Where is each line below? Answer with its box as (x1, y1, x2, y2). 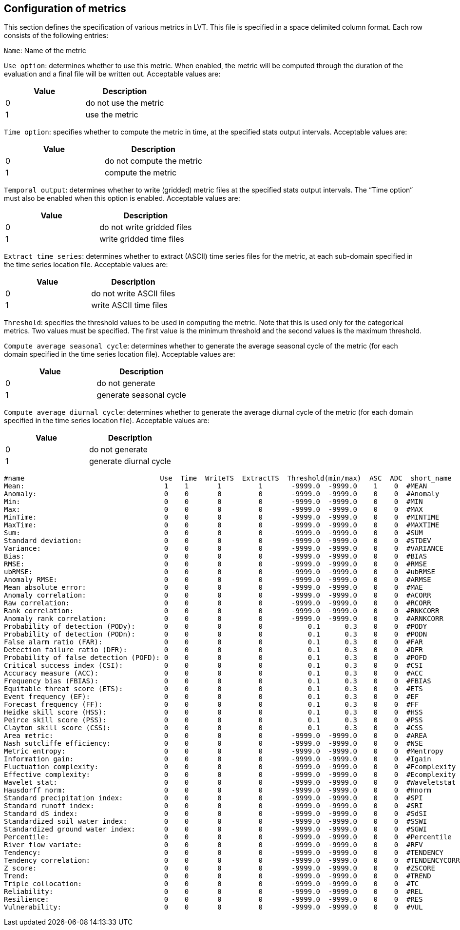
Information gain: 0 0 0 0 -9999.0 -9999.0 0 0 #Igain (4, 755, 431, 763)
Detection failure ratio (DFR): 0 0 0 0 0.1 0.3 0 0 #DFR (4, 646, 423, 654)
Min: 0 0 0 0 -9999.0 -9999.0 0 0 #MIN (4, 498, 423, 506)
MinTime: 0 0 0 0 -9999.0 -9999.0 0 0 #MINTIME (4, 513, 440, 522)
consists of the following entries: (4, 31, 109, 40)
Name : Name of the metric (4, 46, 86, 55)
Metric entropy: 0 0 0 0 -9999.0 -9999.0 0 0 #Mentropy (4, 747, 443, 756)
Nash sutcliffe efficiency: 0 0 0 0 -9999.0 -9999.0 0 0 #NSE (4, 739, 423, 748)
